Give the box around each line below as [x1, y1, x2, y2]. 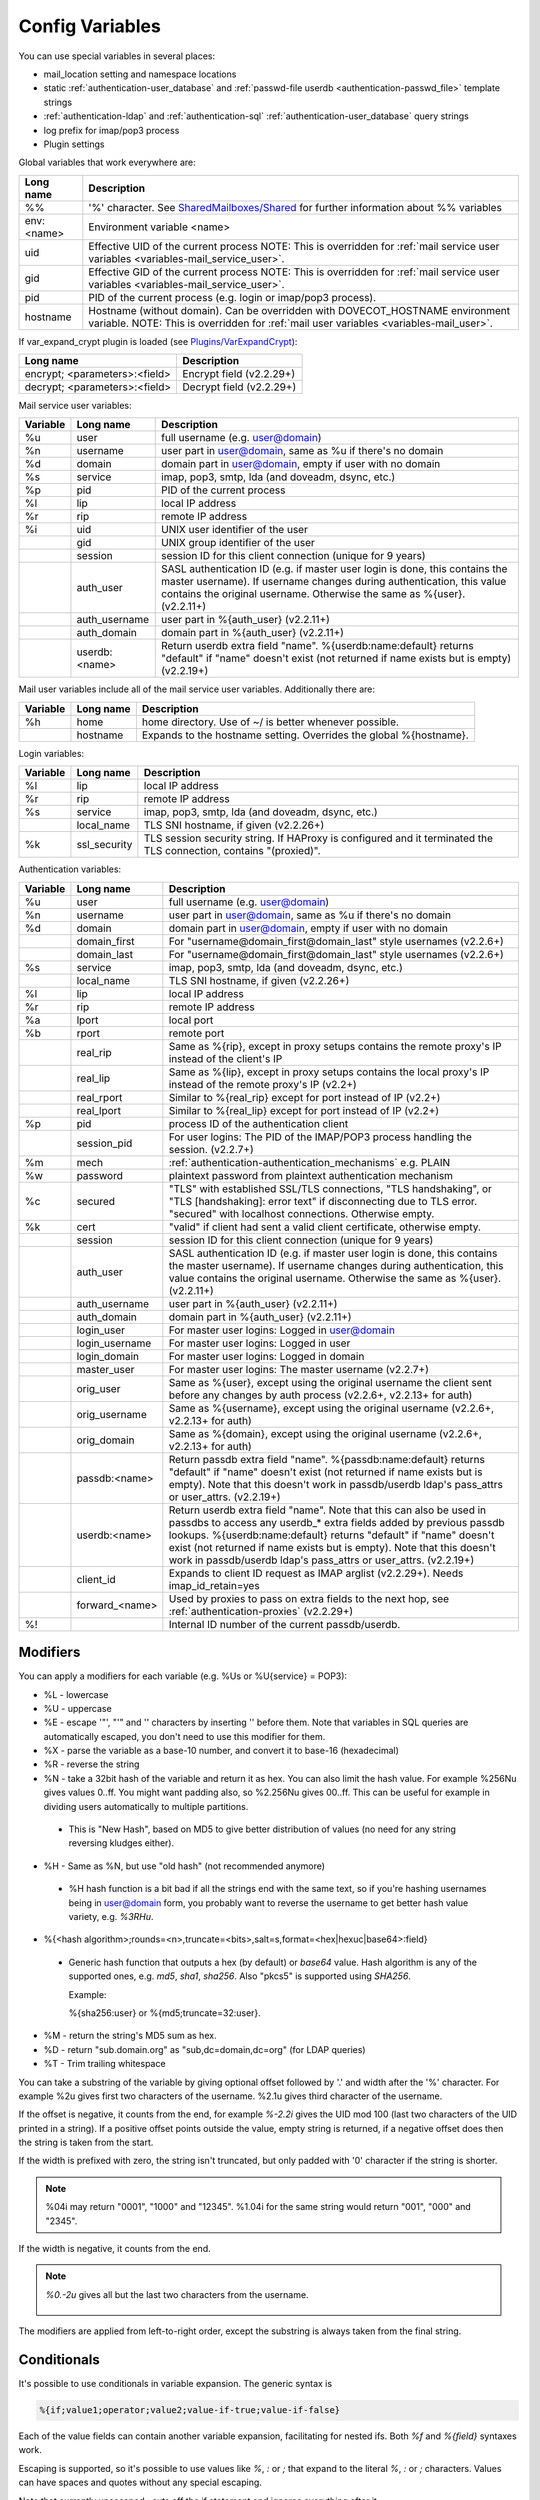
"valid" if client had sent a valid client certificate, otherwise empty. [168, 1220, 482, 1234]
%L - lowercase [43, 1688, 109, 1700]
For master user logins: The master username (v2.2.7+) [168, 1362, 430, 1376]
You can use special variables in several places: [18, 50, 215, 62]
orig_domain [76, 1433, 135, 1447]
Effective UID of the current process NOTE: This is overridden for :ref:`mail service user [88, 239, 500, 253]
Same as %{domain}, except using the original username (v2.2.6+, [168, 1426, 482, 1440]
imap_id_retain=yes [168, 1578, 260, 1592]
